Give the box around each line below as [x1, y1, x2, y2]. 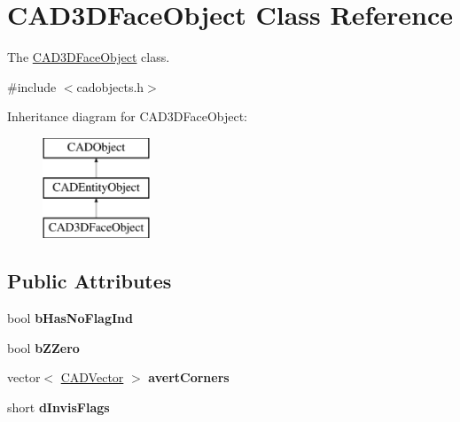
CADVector [60, 368, 124, 387]
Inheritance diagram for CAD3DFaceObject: [7, 107, 247, 126]
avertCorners [148, 368, 230, 387]
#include [7, 77, 57, 96]
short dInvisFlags [7, 397, 110, 416]
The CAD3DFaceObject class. [7, 48, 170, 66]
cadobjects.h [76, 77, 144, 96]
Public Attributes [7, 267, 172, 295]
